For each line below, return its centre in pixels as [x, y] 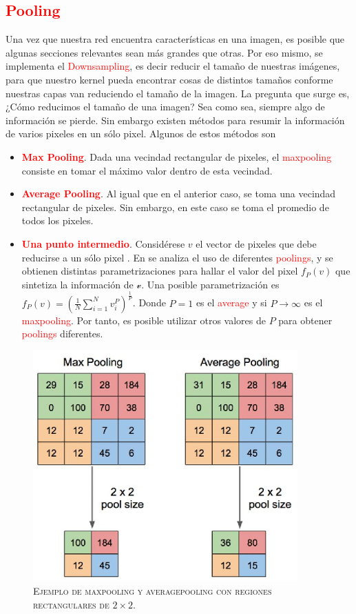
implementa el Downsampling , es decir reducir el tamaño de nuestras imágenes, [173, 66]
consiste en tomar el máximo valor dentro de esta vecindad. [147, 170]
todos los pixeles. [57, 220]
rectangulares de [71, 604]
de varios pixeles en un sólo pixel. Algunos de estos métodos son [141, 133]
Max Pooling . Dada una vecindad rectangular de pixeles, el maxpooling [177, 156]
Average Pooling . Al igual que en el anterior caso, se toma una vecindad [179, 194]
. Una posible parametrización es [210, 284]
